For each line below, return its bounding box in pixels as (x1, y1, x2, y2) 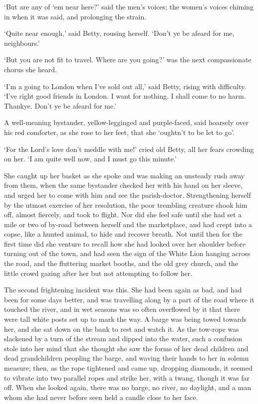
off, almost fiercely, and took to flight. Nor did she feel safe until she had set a (4, 209, 242, 220)
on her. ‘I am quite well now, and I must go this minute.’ (4, 153, 177, 164)
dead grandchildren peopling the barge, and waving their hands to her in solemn (4, 353, 249, 363)
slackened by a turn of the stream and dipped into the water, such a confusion (4, 333, 243, 344)
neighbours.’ (4, 37, 40, 48)
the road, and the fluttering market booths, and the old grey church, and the (4, 258, 238, 269)
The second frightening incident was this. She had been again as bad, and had (4, 284, 242, 295)
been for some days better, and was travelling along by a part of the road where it (4, 294, 255, 304)
